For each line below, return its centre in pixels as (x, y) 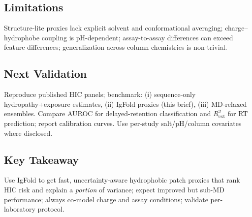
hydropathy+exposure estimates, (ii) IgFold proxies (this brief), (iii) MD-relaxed (126, 104)
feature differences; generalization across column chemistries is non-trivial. (116, 47)
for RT (238, 113)
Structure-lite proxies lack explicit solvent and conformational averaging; (113, 28)
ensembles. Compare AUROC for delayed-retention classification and (108, 113)
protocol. (51, 209)
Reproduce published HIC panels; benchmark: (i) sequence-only (100, 94)
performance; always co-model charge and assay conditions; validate (106, 199)
